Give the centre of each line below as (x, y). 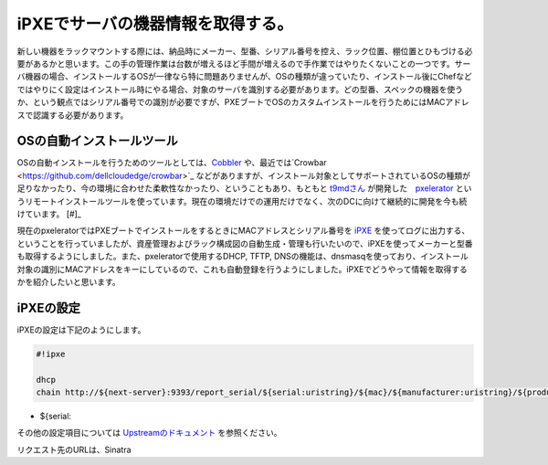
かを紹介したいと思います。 (68, 281)
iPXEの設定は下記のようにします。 (81, 330)
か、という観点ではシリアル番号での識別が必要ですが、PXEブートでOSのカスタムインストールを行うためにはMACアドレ (243, 102)
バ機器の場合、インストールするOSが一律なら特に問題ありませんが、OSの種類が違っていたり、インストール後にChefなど (244, 77)
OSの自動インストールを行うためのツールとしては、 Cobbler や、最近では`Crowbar (172, 163)
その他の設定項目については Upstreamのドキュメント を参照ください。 (149, 433)
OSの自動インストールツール (97, 141)
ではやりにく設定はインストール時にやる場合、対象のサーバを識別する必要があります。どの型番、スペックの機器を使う (240, 89)
